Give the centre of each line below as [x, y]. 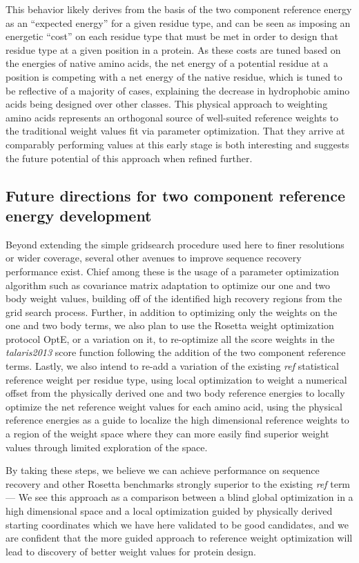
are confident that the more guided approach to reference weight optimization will [179, 538]
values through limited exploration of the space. [107, 447]
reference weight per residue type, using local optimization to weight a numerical [176, 379]
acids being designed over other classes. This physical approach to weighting [167, 104]
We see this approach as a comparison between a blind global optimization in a [186, 497]
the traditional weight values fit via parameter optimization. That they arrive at [175, 131]
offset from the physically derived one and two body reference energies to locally [175, 393]
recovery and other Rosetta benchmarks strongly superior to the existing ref [166, 483]
